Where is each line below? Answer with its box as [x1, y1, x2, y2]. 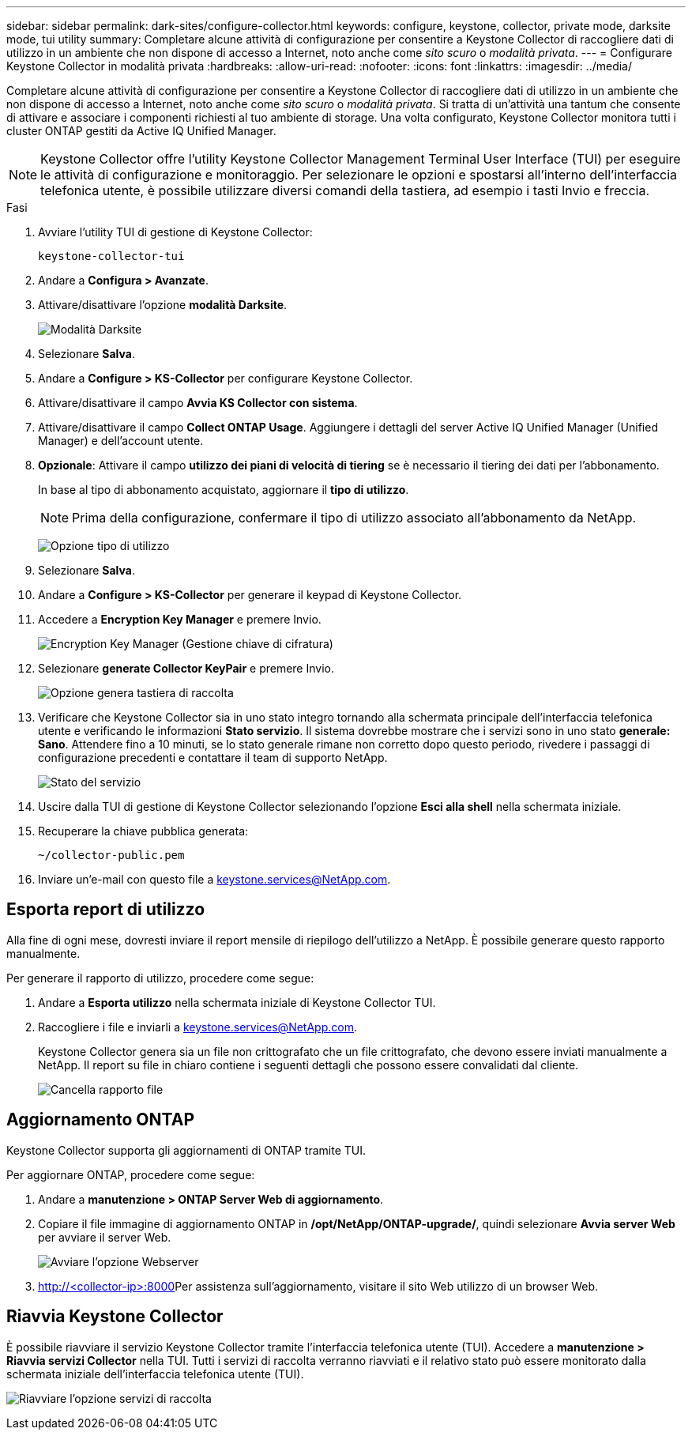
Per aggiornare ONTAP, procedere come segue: [6, 1167, 255, 1182]
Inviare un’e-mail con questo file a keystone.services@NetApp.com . [38, 873, 391, 886]
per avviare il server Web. [38, 1230, 171, 1244]
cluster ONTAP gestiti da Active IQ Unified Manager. [6, 124, 276, 138]
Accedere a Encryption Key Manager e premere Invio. [38, 612, 322, 626]
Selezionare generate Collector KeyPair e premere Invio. [38, 661, 334, 675]
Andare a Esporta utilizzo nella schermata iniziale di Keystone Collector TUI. [38, 995, 436, 1009]
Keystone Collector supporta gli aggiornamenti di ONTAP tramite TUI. [6, 1143, 367, 1157]
